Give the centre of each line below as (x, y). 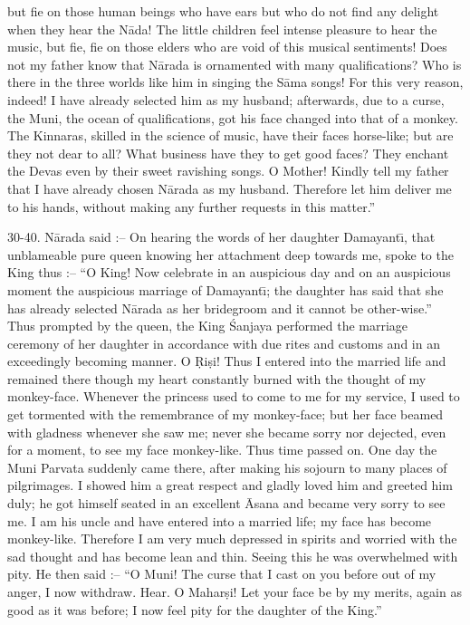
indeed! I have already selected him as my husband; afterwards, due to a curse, (226, 99)
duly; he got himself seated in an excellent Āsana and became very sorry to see (226, 503)
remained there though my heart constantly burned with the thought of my (217, 378)
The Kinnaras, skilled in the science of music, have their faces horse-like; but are (230, 135)
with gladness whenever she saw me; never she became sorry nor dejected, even (227, 432)
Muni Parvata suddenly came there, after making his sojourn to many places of (227, 467)
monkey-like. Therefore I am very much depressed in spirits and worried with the (232, 538)
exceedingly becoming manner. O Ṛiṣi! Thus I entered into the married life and (227, 361)
